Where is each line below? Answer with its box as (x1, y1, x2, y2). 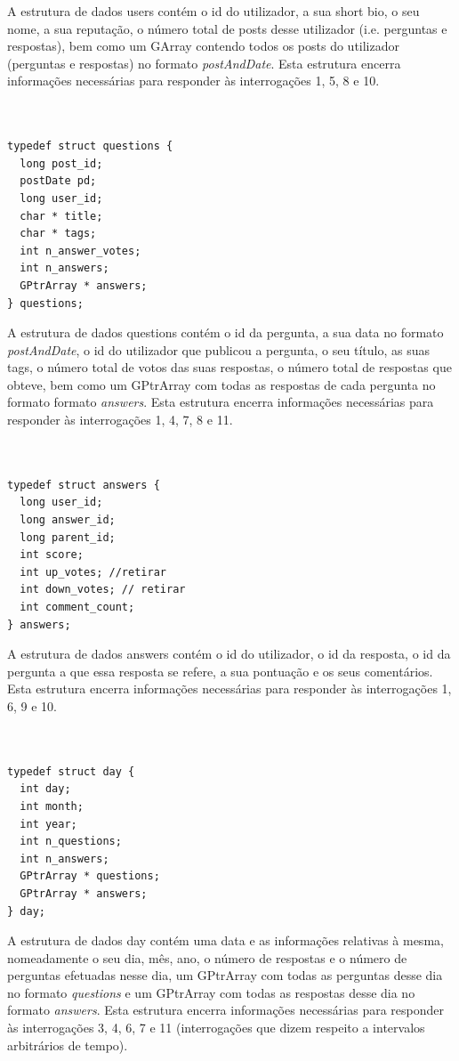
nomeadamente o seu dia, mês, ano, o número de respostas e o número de (7, 948, 407, 967)
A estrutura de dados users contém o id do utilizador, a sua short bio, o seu (7, 2, 420, 20)
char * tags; (20, 227, 97, 240)
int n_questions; (20, 835, 122, 848)
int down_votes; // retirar (20, 583, 186, 596)
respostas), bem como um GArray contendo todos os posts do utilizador (7, 36, 399, 55)
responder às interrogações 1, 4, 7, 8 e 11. (7, 410, 233, 429)
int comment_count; (20, 601, 135, 613)
